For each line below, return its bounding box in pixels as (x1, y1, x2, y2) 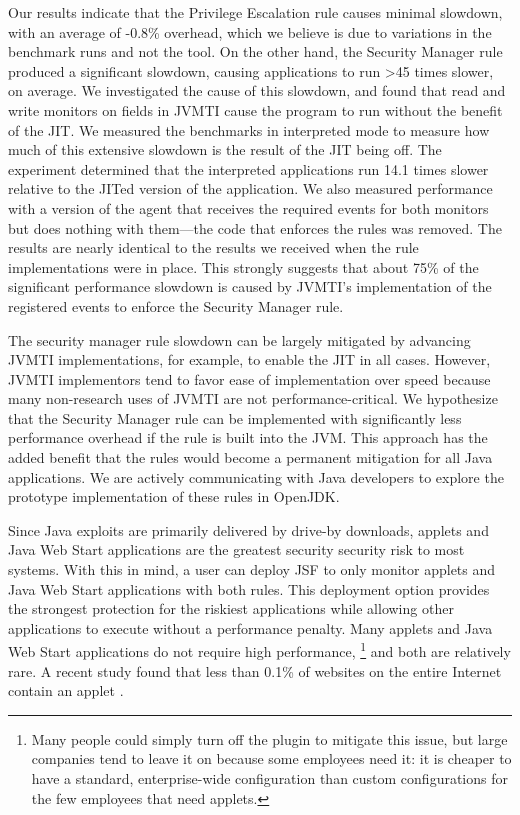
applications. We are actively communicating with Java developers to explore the (8, 466, 504, 487)
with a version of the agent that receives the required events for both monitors (8, 197, 489, 218)
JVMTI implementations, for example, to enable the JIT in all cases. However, (8, 349, 491, 370)
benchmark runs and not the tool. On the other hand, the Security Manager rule (8, 41, 503, 62)
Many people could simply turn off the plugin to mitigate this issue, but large (31, 728, 508, 749)
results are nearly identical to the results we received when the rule (8, 237, 419, 258)
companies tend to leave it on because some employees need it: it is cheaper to (31, 748, 512, 769)
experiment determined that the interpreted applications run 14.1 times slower (8, 158, 489, 179)
